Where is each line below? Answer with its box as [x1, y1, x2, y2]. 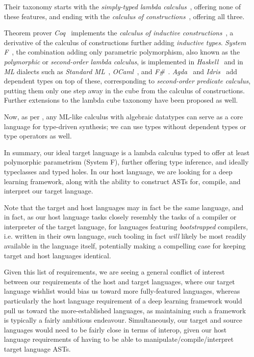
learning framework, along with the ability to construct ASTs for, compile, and [4, 176, 241, 186]
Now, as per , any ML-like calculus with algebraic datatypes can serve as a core [4, 111, 243, 121]
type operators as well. [4, 131, 72, 141]
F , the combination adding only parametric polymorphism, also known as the [4, 47, 240, 57]
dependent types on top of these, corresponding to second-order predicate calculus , [4, 76, 251, 86]
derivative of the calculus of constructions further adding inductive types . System [4, 37, 246, 47]
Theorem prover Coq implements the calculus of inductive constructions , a [4, 27, 233, 38]
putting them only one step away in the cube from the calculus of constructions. [4, 85, 245, 95]
